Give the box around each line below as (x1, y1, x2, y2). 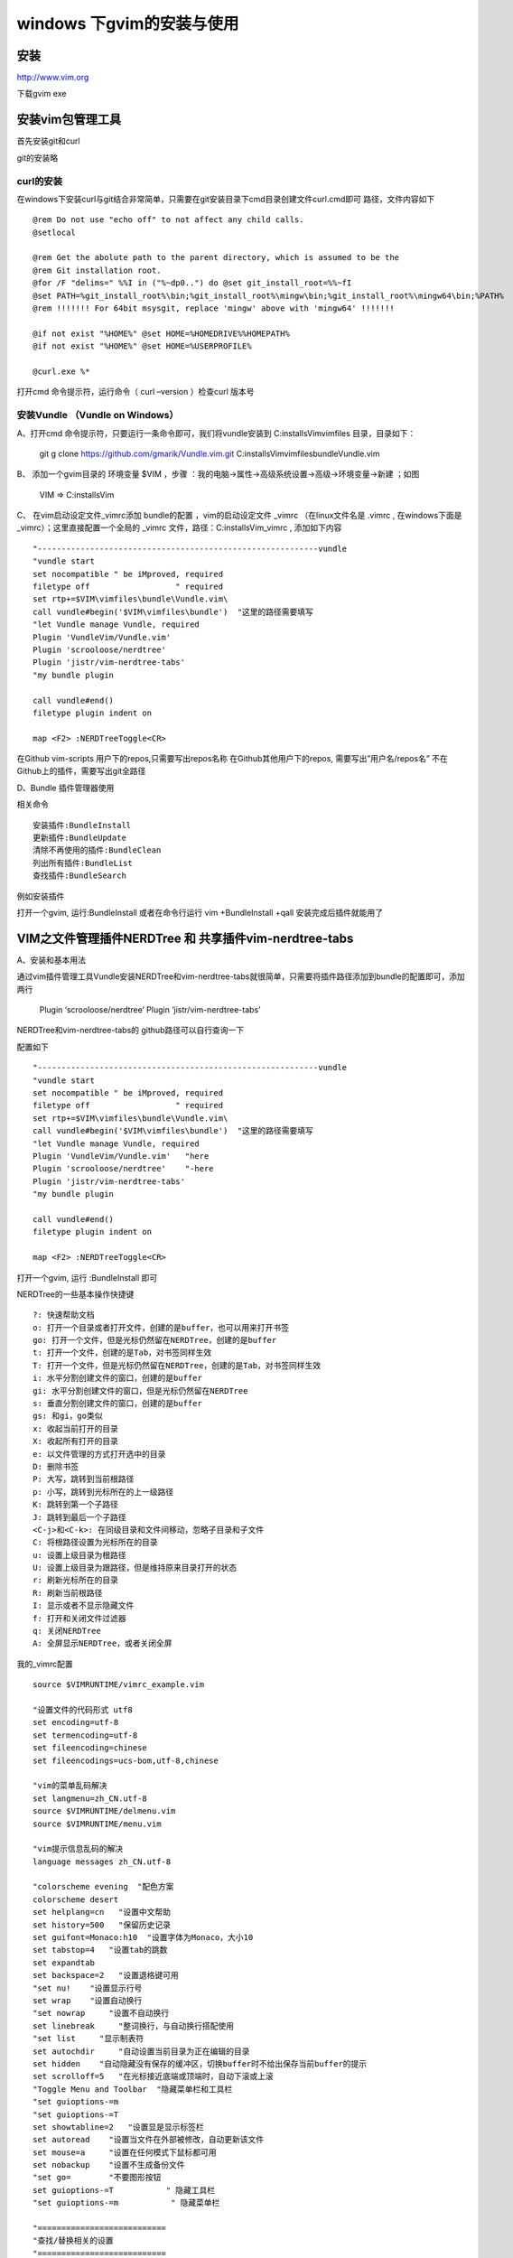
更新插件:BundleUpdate (33, 833, 126, 844)
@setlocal (33, 227, 76, 238)
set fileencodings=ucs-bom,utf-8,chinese (33, 1755, 219, 1766)
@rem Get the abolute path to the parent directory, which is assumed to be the (33, 253, 400, 263)
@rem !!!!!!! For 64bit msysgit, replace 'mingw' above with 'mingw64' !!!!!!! (33, 303, 395, 313)
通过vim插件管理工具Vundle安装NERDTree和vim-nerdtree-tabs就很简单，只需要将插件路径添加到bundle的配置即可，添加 (16, 971, 465, 982)
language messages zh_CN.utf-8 (33, 1856, 172, 1867)
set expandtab (33, 1957, 95, 1968)
